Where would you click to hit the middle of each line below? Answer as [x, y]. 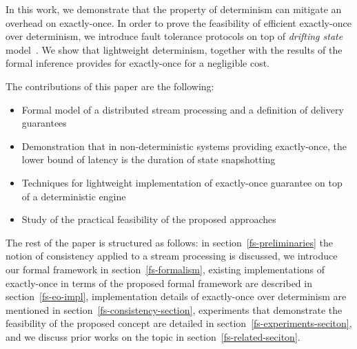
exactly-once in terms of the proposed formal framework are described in [159, 283]
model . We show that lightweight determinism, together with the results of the [174, 49]
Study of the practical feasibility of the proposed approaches [149, 219]
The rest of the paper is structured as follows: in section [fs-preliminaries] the [169, 242]
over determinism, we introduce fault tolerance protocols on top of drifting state [174, 36]
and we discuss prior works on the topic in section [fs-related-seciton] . [153, 336]
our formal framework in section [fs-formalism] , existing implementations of [165, 269]
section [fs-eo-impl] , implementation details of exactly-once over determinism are [176, 296]
